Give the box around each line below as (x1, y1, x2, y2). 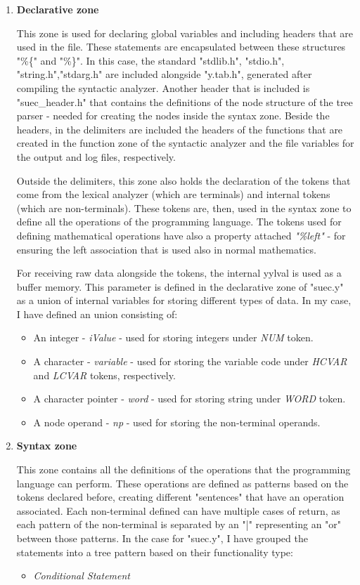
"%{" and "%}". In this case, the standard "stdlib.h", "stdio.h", (16, 53, 285, 67)
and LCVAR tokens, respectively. (33, 367, 176, 382)
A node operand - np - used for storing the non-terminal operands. (33, 414, 321, 429)
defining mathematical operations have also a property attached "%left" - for (16, 228, 346, 242)
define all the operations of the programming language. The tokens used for (16, 214, 342, 229)
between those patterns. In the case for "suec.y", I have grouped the (16, 531, 308, 545)
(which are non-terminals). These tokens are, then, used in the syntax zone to (16, 200, 352, 215)
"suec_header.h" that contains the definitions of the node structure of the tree (16, 94, 353, 109)
